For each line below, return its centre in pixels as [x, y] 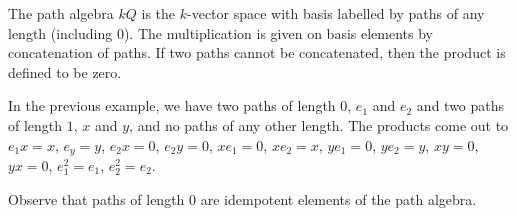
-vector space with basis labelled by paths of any [336, 13]
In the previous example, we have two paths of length [172, 105]
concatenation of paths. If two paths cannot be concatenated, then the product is [257, 52]
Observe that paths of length [96, 198]
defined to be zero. [65, 71]
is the [158, 13]
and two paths [460, 105]
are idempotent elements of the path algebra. [338, 198]
